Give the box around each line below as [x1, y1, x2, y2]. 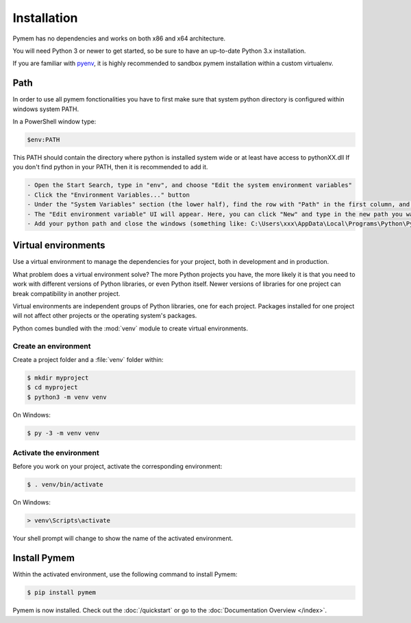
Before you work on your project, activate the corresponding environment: [12, 463, 223, 471]
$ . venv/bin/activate [27, 480, 103, 489]
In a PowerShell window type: [12, 117, 97, 126]
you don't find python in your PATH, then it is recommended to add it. [12, 163, 208, 171]
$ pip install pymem [27, 589, 96, 596]
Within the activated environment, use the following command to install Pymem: [12, 570, 238, 578]
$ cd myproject [27, 384, 78, 391]
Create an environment [12, 341, 91, 351]
